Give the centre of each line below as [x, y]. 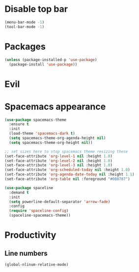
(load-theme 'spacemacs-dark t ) [42, 134]
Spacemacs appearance [55, 106]
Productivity [30, 235]
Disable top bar [36, 9]
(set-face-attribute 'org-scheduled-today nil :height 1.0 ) [68, 170]
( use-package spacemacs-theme [36, 120]
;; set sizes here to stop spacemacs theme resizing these [66, 151]
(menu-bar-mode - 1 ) [25, 22]
